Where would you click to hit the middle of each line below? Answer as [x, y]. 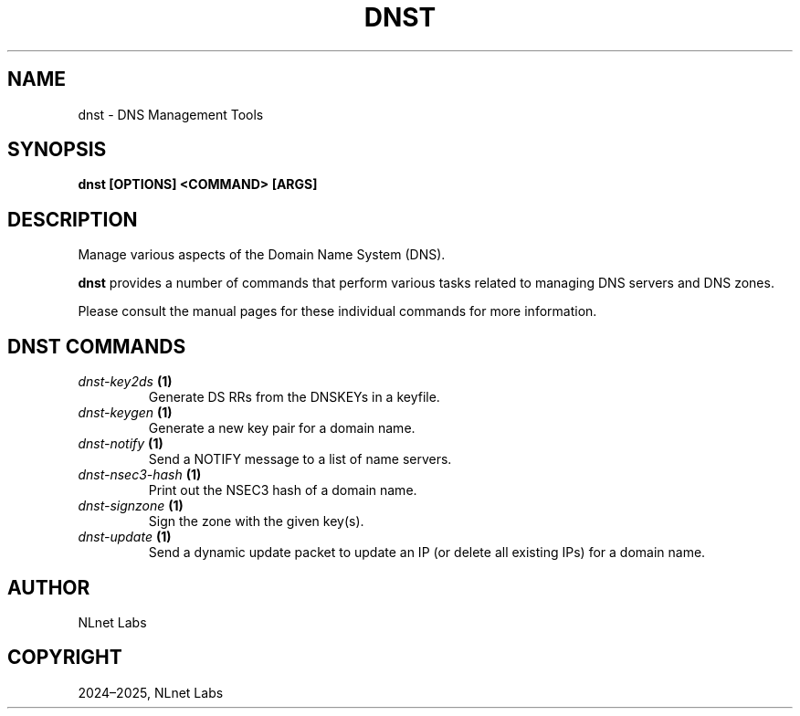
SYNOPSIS [57, 150]
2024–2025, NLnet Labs [151, 692]
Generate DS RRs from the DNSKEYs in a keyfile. [294, 397]
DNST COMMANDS [97, 346]
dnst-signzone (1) [131, 506]
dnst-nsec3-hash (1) [140, 475]
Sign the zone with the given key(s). [256, 521]
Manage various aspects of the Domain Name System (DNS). [262, 255]
